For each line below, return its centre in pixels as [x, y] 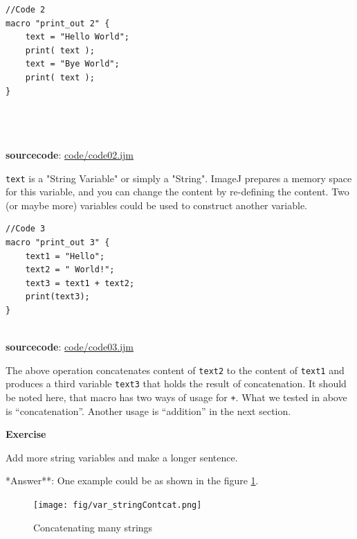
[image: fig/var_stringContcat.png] [118, 505]
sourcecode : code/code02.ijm [70, 154]
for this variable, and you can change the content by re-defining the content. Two [177, 192]
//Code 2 [26, 10]
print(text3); [57, 297]
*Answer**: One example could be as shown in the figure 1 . [132, 480]
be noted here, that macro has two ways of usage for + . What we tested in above [176, 397]
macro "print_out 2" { [58, 23]
